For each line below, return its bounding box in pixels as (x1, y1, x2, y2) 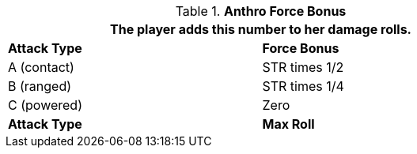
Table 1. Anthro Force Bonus (175, 3, 347, 19)
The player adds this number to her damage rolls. (110, 21, 411, 37)
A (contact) (8, 59, 74, 75)
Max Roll (262, 116, 315, 132)
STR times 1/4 (262, 78, 344, 94)
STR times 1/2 (262, 59, 344, 75)
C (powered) (8, 97, 82, 113)
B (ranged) (8, 78, 72, 94)
